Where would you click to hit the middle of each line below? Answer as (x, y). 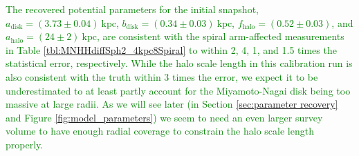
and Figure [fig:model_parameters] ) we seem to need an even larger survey (164, 117)
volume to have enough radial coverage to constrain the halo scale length (160, 131)
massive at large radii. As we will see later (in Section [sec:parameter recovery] (172, 104)
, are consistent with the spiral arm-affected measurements (220, 36)
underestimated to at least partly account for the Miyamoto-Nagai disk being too (178, 90)
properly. (25, 144)
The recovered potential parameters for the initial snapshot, (132, 9)
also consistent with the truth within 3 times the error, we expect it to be (162, 76)
